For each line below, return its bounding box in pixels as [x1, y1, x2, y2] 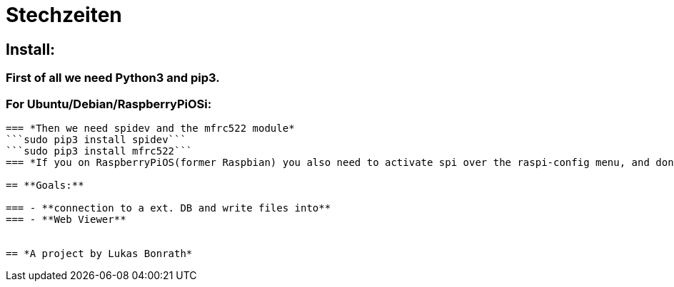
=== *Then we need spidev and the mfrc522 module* [6, 122, 295, 134]
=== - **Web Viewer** [6, 213, 126, 225]
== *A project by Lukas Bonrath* [6, 247, 193, 259]
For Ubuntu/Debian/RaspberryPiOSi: [6, 96, 212, 111]
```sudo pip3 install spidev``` [6, 133, 186, 145]
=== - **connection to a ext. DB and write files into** [6, 202, 331, 214]
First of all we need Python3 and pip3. [6, 71, 220, 85]
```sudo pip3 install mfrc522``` [6, 145, 193, 157]
